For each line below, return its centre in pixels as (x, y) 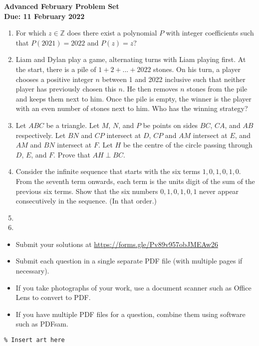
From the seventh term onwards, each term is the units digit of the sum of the (135, 181)
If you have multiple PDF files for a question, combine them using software (130, 314)
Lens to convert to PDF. (53, 297)
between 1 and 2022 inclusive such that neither (174, 79)
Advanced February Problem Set (62, 6)
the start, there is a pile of (56, 69)
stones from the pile (217, 89)
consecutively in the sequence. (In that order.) (86, 201)
